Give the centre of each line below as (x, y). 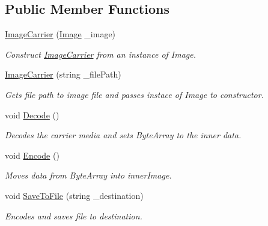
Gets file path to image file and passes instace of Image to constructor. (134, 94)
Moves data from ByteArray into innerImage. (88, 175)
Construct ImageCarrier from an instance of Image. (101, 54)
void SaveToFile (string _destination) (74, 195)
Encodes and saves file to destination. (74, 215)
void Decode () (32, 115)
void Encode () (32, 155)
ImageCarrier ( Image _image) (60, 34)
